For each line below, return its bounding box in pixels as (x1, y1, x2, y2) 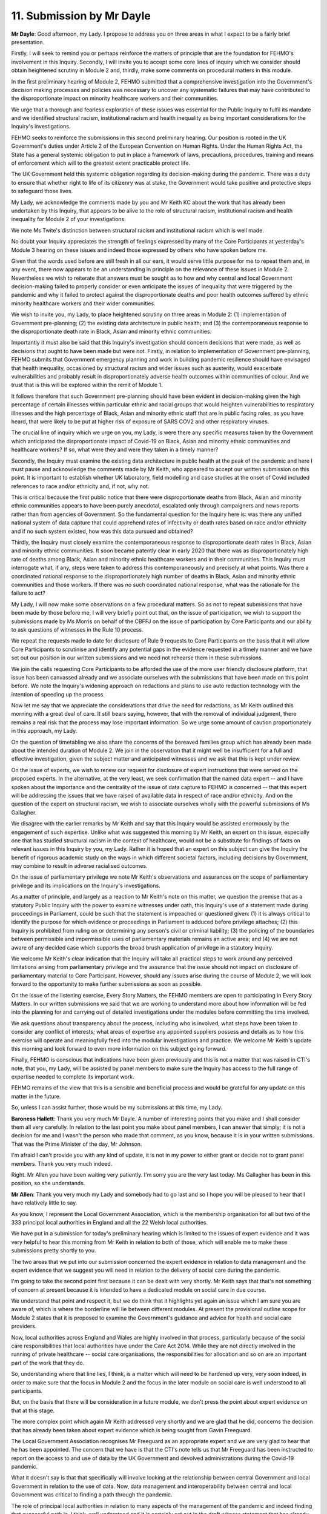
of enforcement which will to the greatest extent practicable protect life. (11, 159, 191, 167)
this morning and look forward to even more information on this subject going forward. (11, 1045, 227, 1052)
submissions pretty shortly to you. (11, 1247, 96, 1254)
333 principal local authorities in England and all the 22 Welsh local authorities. (11, 1218, 208, 1226)
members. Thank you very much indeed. (11, 1160, 113, 1167)
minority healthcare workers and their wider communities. (11, 300, 156, 307)
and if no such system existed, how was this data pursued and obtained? (11, 527, 193, 535)
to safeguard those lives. (11, 188, 73, 195)
